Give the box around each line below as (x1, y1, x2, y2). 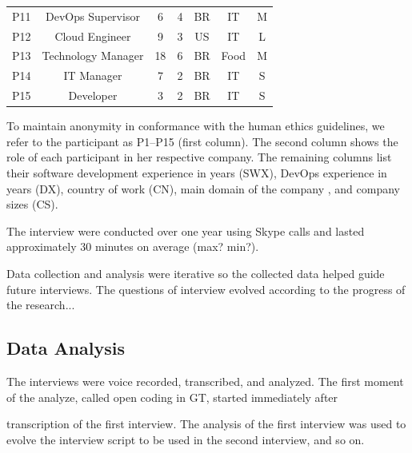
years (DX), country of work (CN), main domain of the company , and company (6, 180, 400, 197)
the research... (6, 296, 75, 313)
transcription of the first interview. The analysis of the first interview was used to (6, 415, 406, 432)
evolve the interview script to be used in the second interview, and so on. (6, 431, 365, 447)
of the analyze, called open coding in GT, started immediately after (6, 388, 338, 405)
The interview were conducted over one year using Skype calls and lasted (6, 222, 365, 239)
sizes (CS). (6, 196, 58, 213)
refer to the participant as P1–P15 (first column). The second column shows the (6, 133, 398, 149)
